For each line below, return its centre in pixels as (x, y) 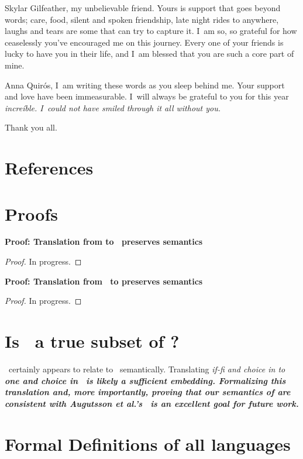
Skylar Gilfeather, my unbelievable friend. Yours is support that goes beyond (143, 8)
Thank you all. (31, 127)
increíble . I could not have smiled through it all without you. (113, 107)
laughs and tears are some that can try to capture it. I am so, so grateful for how (151, 31)
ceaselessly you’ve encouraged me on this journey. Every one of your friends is (144, 42)
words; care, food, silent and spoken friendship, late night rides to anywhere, (142, 19)
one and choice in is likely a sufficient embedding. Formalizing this (145, 380)
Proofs (31, 213)
